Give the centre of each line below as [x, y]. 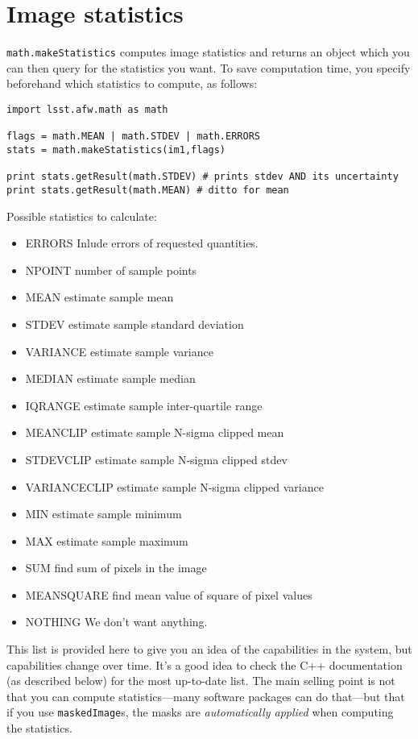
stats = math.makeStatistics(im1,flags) [116, 149]
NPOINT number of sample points [111, 270]
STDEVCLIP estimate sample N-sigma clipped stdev [156, 459]
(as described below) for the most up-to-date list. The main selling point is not [201, 681]
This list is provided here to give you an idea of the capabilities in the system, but [209, 649]
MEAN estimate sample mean [99, 297]
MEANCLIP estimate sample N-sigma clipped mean [155, 432]
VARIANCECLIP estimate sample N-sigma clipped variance [174, 486]
